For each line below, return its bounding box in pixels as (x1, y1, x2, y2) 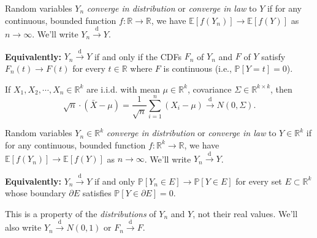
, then (270, 82, 292, 95)
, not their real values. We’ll (193, 207, 298, 220)
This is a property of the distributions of (5, 207, 156, 220)
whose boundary (5, 186, 66, 199)
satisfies (82, 186, 112, 199)
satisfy (261, 50, 286, 63)
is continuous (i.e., (163, 61, 232, 74)
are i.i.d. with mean (86, 82, 160, 95)
